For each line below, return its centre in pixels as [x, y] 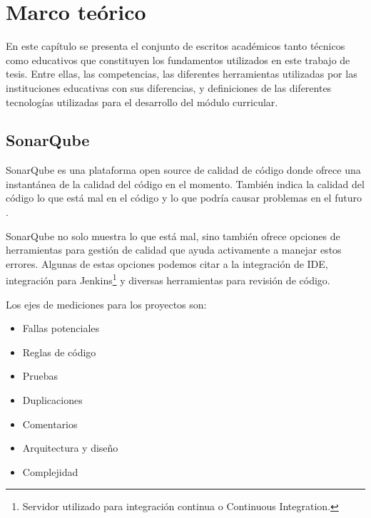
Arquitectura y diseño [70, 448]
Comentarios [50, 424]
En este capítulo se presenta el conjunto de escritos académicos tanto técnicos [176, 46]
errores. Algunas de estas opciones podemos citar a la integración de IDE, [167, 263]
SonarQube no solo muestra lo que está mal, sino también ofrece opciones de [173, 235]
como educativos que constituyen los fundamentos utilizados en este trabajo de [178, 59]
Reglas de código [59, 352]
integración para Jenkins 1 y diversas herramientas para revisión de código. [168, 279]
